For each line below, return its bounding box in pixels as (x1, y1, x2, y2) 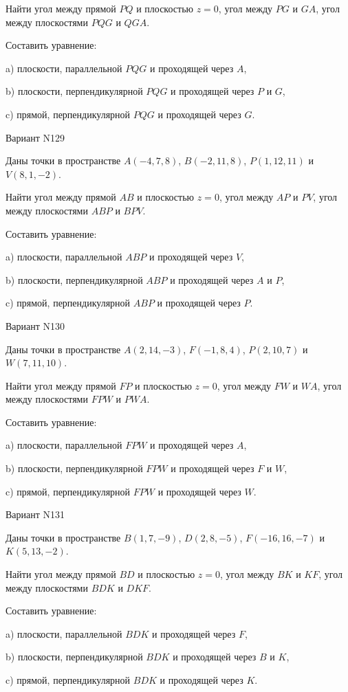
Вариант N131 (6, 507, 65, 522)
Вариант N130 (6, 318, 65, 333)
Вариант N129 (6, 130, 65, 144)
